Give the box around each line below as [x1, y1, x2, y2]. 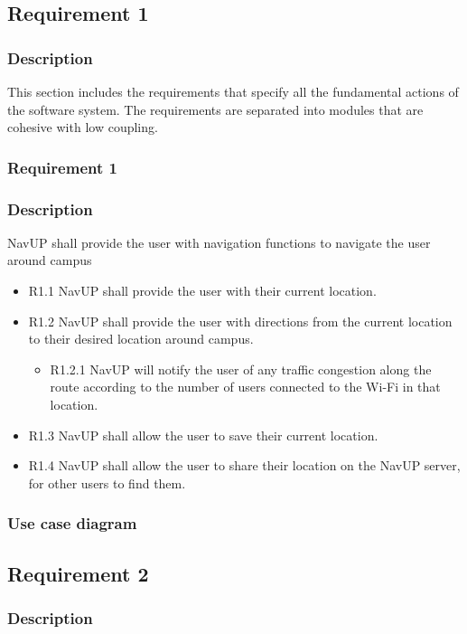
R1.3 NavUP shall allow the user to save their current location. [28, 425, 378, 444]
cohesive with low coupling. [7, 118, 158, 137]
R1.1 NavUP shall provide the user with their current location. [28, 281, 377, 300]
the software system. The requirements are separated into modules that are [7, 99, 424, 118]
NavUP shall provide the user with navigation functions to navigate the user [7, 232, 431, 251]
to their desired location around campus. [28, 329, 254, 348]
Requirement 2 [7, 559, 149, 587]
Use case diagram [7, 512, 137, 535]
